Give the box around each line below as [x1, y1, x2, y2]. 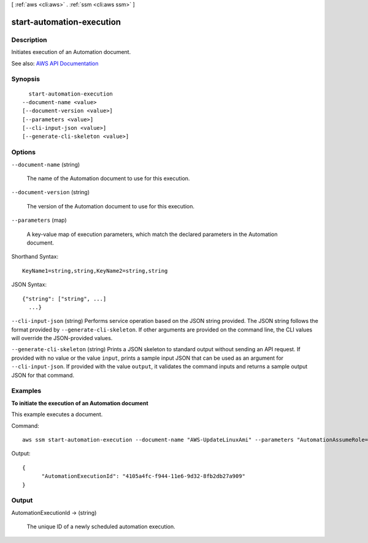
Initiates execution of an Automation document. [11, 48, 131, 56]
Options [11, 148, 36, 156]
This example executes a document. [11, 411, 103, 418]
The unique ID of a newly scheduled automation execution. [26, 523, 176, 530]
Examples [11, 387, 42, 395]
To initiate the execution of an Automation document [11, 399, 148, 407]
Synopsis [11, 75, 40, 83]
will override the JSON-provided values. [11, 335, 113, 342]
